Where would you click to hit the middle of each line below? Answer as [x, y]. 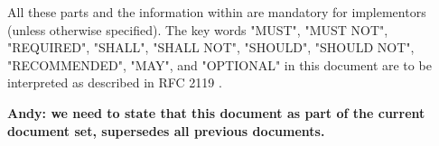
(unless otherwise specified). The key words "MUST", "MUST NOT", [198, 29]
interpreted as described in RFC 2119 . [115, 82]
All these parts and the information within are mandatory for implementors [217, 12]
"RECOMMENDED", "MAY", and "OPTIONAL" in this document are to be [219, 64]
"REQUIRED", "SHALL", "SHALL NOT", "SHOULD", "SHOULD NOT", [211, 47]
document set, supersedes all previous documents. [166, 130]
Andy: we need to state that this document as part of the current [216, 112]
